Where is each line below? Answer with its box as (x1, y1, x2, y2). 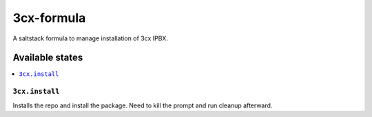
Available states (12, 52, 83, 64)
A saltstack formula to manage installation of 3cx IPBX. (12, 34, 169, 42)
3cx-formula (12, 10, 86, 25)
